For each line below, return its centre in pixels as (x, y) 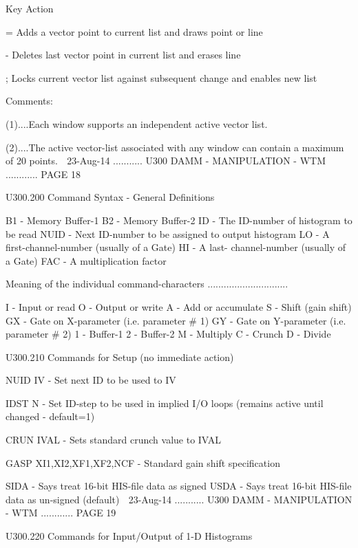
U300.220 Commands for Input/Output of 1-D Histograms (129, 536)
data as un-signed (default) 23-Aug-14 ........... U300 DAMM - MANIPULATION (179, 499)
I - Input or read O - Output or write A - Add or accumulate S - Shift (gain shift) (179, 306)
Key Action (30, 8)
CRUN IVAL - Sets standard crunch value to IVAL (114, 440)
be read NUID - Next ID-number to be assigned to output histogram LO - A (168, 233)
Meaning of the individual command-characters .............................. (147, 284)
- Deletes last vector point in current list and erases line (123, 55)
